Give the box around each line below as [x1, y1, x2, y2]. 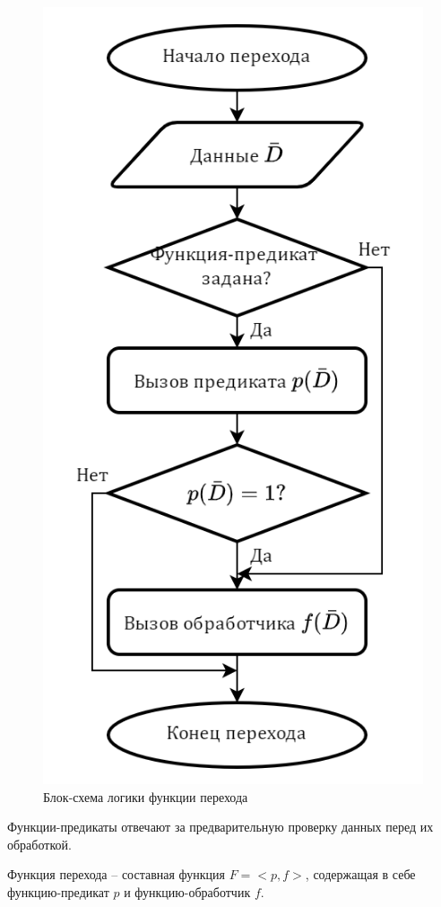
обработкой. [7, 834, 72, 853]
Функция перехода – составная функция [7, 865, 226, 884]
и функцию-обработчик [124, 882, 251, 901]
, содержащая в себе [305, 865, 416, 884]
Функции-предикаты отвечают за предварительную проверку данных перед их [7, 817, 434, 836]
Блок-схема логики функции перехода [43, 787, 248, 806]
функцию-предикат [7, 882, 109, 901]
